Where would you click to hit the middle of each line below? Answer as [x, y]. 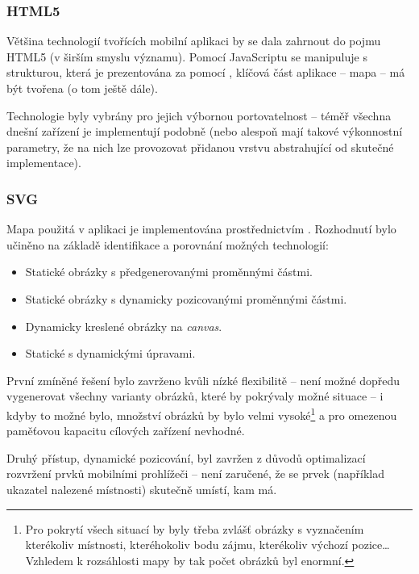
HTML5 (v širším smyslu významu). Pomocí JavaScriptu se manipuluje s [187, 56]
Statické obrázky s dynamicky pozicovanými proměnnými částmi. [186, 298]
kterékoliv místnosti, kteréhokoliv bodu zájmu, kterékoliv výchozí [187, 545]
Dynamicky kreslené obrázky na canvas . [124, 326]
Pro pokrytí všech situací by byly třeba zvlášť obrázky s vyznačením [195, 528]
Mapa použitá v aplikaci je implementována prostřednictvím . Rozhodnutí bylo [201, 229]
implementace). [44, 163]
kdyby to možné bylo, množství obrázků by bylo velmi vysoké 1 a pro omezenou [202, 413]
